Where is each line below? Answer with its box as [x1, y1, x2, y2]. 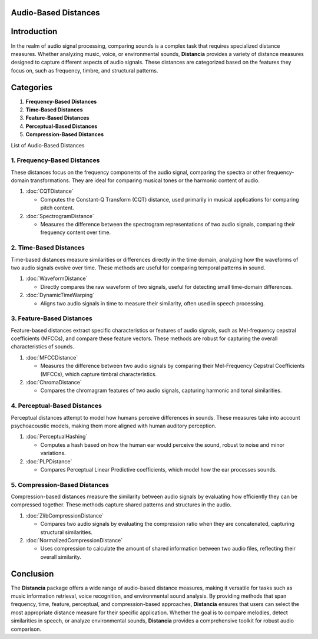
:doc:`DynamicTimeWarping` [25, 292, 95, 299]
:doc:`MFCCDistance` [25, 354, 78, 361]
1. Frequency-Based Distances [11, 156, 100, 164]
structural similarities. [40, 528, 92, 536]
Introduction [11, 27, 58, 37]
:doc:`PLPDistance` [25, 457, 72, 465]
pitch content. [40, 204, 74, 212]
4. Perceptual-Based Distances [11, 401, 102, 410]
